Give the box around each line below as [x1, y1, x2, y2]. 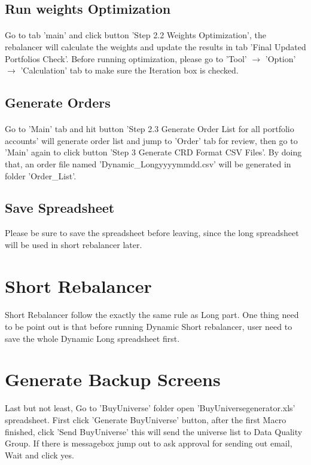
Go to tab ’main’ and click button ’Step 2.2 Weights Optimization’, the [5, 29, 266, 41]
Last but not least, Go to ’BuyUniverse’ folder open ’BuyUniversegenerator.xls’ [5, 402, 295, 414]
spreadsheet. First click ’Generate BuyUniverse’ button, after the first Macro [5, 413, 286, 426]
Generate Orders [5, 93, 111, 112]
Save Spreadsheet [5, 198, 115, 217]
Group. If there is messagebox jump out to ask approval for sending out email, [5, 437, 292, 449]
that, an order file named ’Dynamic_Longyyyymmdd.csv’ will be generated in [5, 157, 291, 170]
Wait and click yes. [5, 448, 74, 461]
